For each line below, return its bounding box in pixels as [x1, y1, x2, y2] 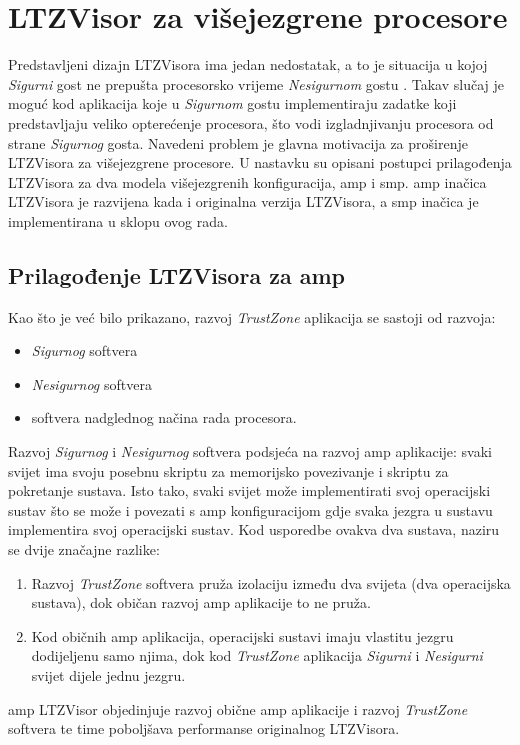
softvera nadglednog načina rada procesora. [31, 407, 297, 428]
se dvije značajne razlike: [8, 539, 160, 560]
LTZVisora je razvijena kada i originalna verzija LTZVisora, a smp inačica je [8, 191, 479, 212]
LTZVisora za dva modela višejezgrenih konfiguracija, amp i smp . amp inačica [8, 171, 487, 192]
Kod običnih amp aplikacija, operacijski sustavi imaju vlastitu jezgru [31, 625, 454, 646]
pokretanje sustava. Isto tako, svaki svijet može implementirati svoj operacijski [8, 480, 491, 501]
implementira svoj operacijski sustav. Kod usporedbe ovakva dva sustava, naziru [8, 519, 500, 540]
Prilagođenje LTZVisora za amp [8, 259, 345, 290]
